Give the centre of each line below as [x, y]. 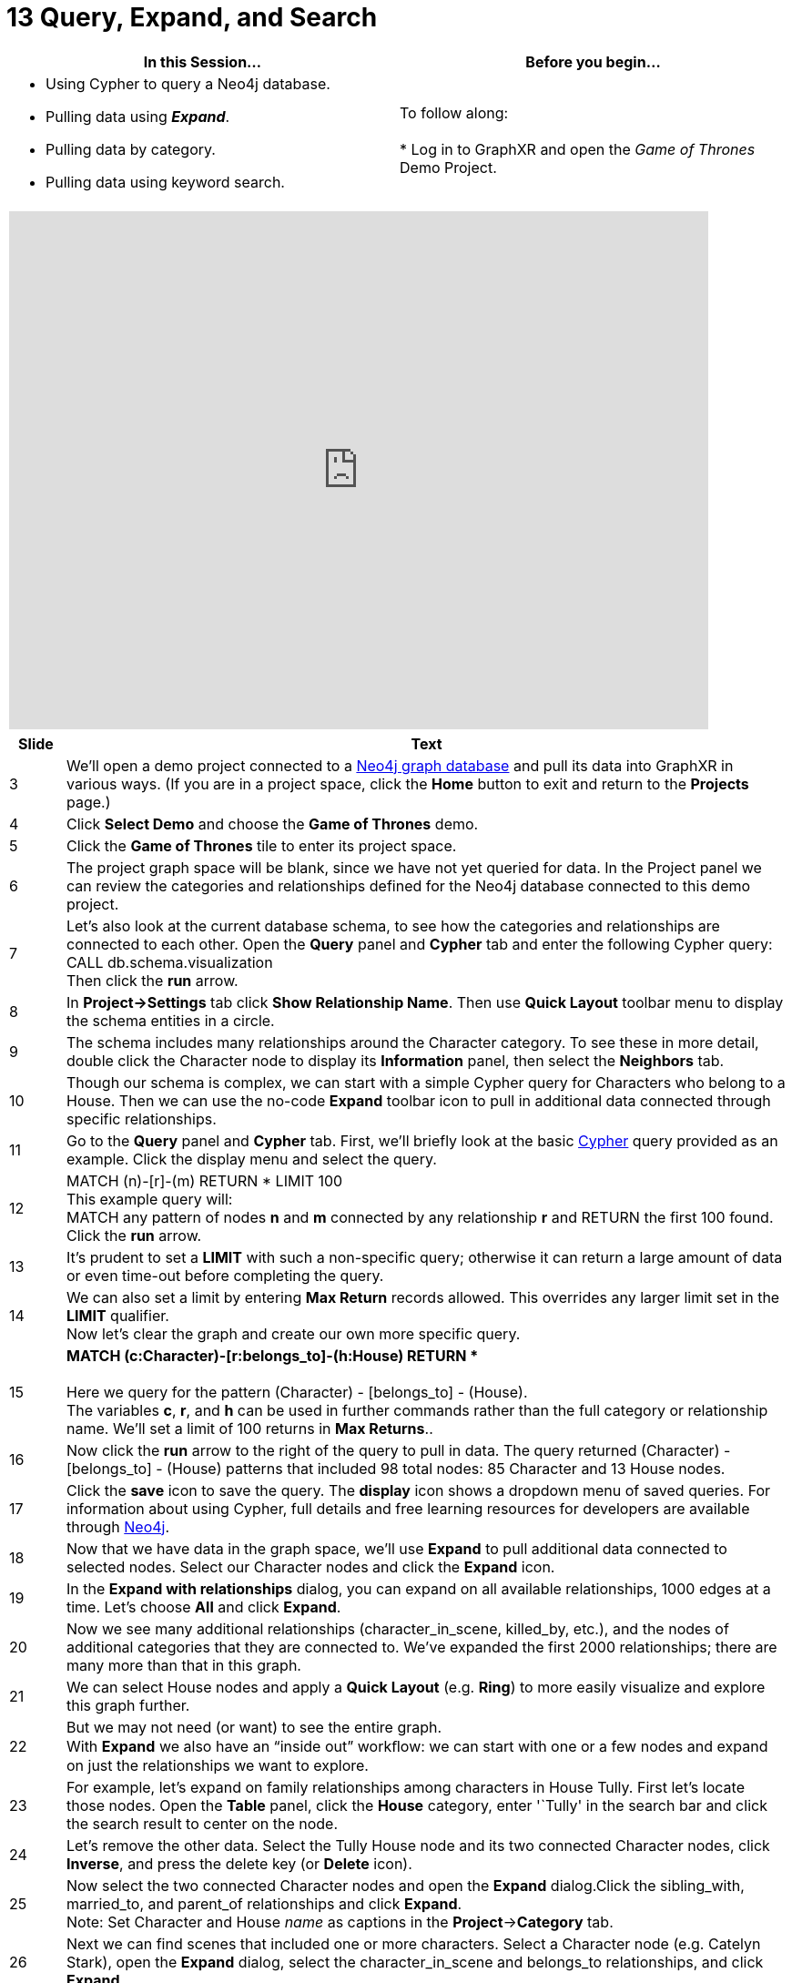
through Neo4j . [118, 1526]
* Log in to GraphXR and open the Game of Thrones [578, 149]
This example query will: [149, 1199]
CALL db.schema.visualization [169, 962]
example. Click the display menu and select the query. [251, 1159]
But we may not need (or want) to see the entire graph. [254, 1727]
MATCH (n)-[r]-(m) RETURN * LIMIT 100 [204, 1180]
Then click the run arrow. [152, 980]
